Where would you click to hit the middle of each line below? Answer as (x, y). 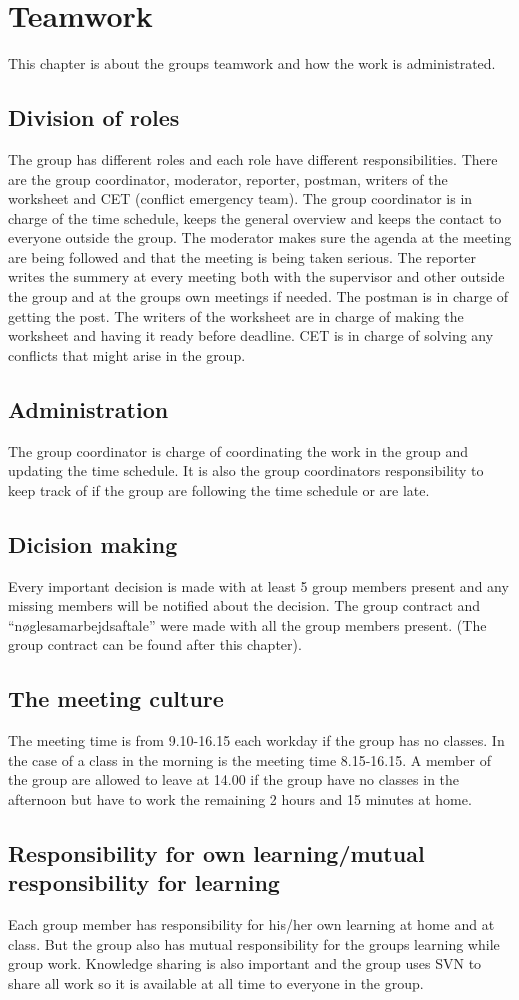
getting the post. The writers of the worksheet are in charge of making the (236, 315)
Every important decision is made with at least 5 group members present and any (258, 585)
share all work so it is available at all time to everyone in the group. (216, 982)
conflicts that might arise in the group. (127, 354)
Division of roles (94, 117)
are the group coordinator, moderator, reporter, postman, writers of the (228, 178)
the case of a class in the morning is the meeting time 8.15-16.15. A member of (249, 759)
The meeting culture (116, 698)
